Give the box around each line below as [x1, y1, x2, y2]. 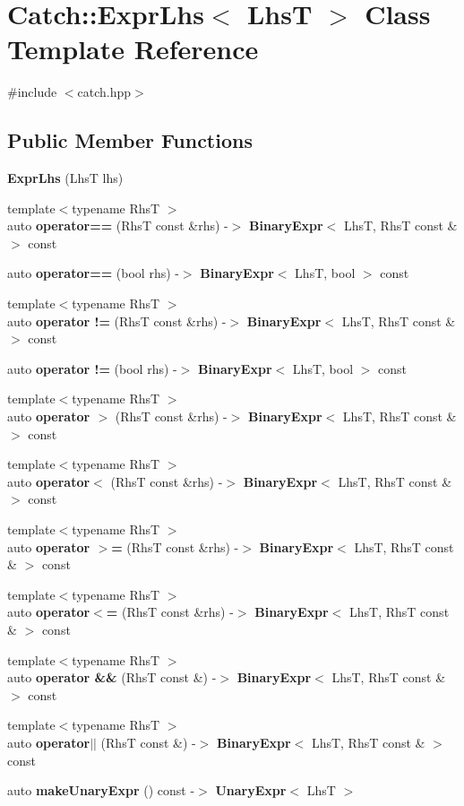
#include [7, 82, 57, 101]
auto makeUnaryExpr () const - [7, 781, 195, 800]
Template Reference [7, 30, 259, 67]
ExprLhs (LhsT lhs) [7, 169, 124, 187]
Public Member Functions [7, 126, 253, 154]
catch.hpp [77, 82, 132, 101]
